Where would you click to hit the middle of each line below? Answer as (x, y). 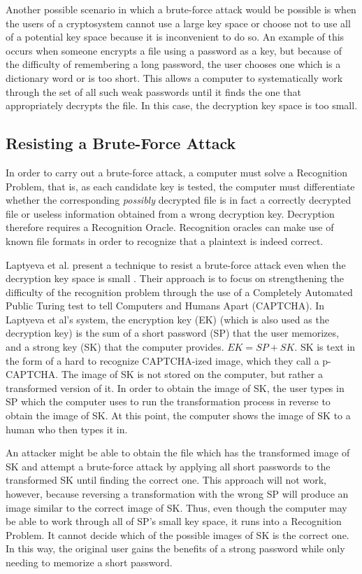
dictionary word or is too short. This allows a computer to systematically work (174, 77)
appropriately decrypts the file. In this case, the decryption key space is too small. (182, 105)
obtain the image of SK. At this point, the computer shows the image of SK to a (178, 415)
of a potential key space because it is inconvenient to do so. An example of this (175, 37)
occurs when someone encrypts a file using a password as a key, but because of (174, 50)
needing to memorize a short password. (89, 562)
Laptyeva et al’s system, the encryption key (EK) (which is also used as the (167, 319)
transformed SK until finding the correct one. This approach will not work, (166, 480)
